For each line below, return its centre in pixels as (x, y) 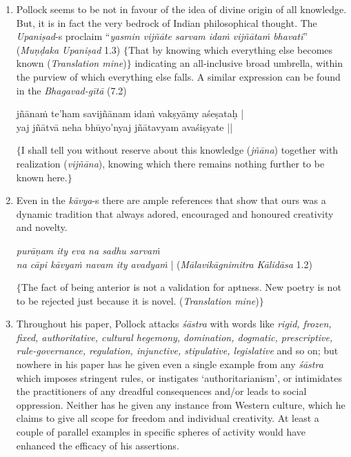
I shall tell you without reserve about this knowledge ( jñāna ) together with (180, 150)
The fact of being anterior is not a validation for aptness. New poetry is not (181, 287)
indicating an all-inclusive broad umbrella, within (239, 63)
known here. (42, 177)
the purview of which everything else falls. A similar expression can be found (178, 76)
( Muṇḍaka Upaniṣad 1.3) (68, 49)
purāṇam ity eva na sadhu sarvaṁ (88, 250)
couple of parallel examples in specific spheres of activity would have (161, 432)
